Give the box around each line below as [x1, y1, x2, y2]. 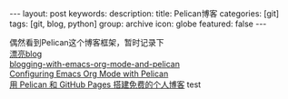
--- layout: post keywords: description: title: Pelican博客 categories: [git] [9, 8, 280, 19]
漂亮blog [9, 48, 43, 59]
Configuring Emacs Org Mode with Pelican [9, 68, 169, 79]
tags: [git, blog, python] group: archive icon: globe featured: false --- [9, 18, 267, 29]
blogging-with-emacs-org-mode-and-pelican [9, 59, 180, 69]
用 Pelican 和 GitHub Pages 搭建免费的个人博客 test [9, 79, 202, 90]
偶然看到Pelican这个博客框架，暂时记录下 [9, 37, 165, 47]
